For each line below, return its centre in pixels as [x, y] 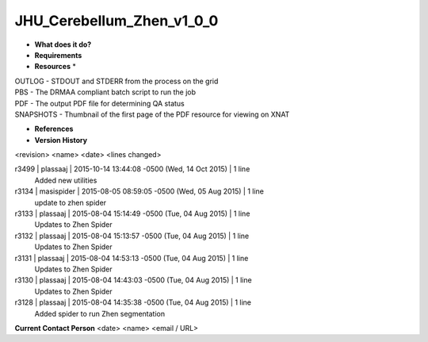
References [54, 129]
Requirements [58, 55]
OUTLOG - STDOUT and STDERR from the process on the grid [117, 81]
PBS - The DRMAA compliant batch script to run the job [105, 92]
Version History [61, 140]
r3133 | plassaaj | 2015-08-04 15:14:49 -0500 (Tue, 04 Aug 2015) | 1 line [132, 213]
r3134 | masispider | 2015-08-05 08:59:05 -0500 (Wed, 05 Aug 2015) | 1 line [139, 191]
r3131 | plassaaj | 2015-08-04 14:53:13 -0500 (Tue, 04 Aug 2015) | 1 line [132, 258]
